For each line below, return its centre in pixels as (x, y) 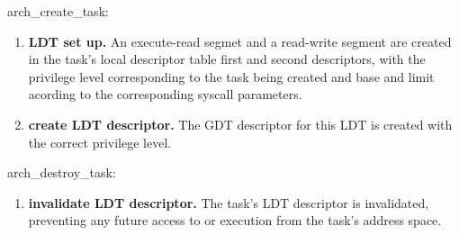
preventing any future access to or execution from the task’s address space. (235, 220)
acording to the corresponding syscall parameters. (165, 94)
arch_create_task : (58, 11)
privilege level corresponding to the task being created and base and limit (231, 76)
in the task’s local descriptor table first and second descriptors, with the (227, 59)
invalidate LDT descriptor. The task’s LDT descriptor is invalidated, (229, 202)
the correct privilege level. (100, 142)
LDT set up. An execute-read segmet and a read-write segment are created (240, 41)
